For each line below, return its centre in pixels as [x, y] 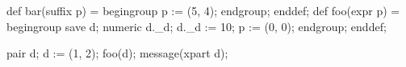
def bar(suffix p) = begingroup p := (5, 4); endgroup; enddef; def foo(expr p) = [203, 10]
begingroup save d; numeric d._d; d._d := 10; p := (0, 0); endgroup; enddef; [197, 26]
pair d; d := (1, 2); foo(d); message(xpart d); [117, 53]
